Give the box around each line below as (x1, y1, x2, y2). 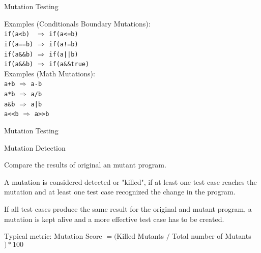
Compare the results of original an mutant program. (4, 159, 166, 170)
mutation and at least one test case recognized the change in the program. (4, 186, 236, 197)
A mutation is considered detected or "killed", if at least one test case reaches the (4, 176, 257, 187)
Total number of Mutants (172, 231, 251, 241)
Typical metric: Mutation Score (4, 231, 102, 241)
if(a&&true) (49, 61, 90, 68)
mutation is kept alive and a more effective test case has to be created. (4, 213, 224, 224)
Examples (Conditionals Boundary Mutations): (4, 18, 151, 29)
